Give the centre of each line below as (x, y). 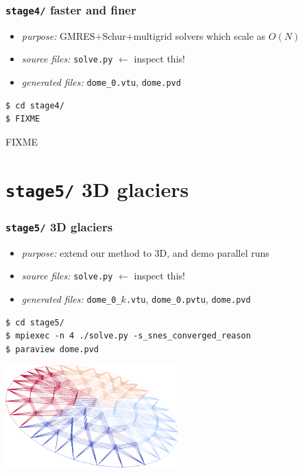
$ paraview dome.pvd (52, 349)
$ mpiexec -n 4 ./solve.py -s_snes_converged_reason (128, 336)
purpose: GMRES (58, 35)
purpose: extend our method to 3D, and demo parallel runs (145, 252)
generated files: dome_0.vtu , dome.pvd (101, 82)
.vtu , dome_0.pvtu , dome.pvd (188, 299)
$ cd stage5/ (35, 322)
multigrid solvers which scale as (199, 35)
